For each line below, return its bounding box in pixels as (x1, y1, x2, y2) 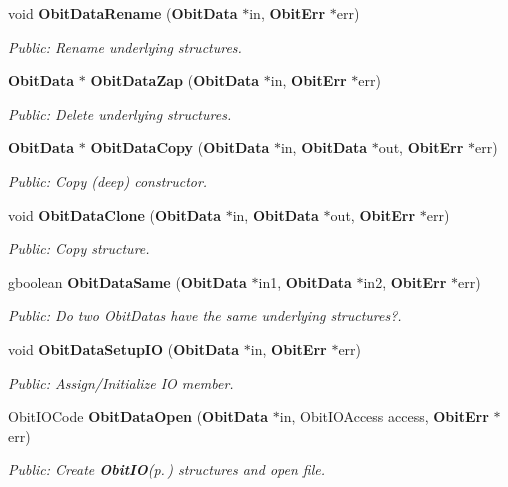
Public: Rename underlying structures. (8, 36, 242, 57)
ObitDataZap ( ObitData (90, 70, 260, 91)
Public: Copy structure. (8, 238, 150, 259)
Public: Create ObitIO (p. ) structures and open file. (8, 459, 325, 480)
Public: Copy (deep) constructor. (8, 170, 208, 191)
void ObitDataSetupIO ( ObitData (8, 338, 240, 359)
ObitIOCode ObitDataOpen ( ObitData (8, 406, 269, 427)
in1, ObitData (258, 271, 352, 292)
